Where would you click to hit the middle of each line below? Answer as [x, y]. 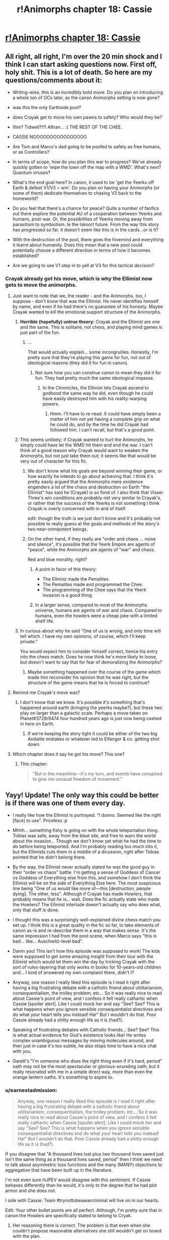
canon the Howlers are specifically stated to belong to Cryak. [69, 1216]
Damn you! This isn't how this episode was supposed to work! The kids [86, 951]
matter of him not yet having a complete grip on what [105, 419]
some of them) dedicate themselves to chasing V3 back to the [77, 193]
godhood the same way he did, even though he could [98, 393]
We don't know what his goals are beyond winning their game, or [95, 471]
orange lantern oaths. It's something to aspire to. [63, 1077]
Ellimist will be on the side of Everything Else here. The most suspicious [87, 883]
